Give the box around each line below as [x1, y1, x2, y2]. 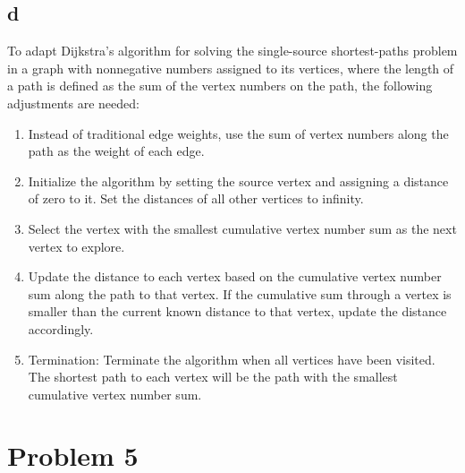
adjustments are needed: [7, 93, 139, 112]
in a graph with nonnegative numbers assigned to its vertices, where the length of [7, 58, 454, 77]
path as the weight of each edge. [28, 142, 205, 160]
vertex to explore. [28, 236, 125, 255]
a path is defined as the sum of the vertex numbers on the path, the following [7, 76, 433, 95]
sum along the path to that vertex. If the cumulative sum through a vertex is [28, 284, 452, 303]
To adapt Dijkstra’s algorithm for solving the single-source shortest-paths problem [7, 41, 458, 60]
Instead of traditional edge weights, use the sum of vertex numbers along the [28, 124, 449, 142]
